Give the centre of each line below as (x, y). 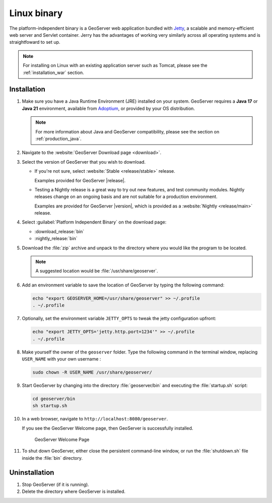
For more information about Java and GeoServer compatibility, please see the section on (127, 131)
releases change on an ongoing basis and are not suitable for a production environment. (126, 197)
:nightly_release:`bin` (56, 239)
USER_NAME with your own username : (61, 359)
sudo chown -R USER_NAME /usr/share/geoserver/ (92, 372)
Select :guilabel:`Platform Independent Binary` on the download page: (94, 222)
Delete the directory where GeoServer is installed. (74, 491)
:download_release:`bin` (59, 231)
